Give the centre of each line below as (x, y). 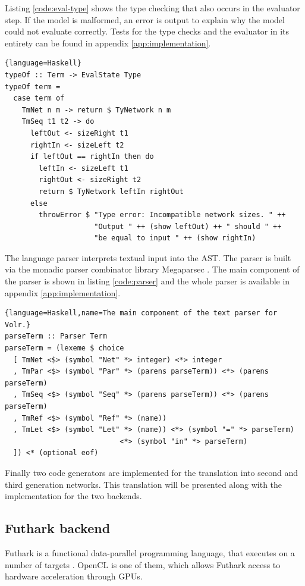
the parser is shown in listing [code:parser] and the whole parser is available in (147, 281)
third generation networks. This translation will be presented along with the (144, 484)
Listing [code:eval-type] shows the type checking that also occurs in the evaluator (152, 8)
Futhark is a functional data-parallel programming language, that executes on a (150, 552)
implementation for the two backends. (73, 496)
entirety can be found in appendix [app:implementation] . (108, 43)
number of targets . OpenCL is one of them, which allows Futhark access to (143, 564)
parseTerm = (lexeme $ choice (65, 348)
